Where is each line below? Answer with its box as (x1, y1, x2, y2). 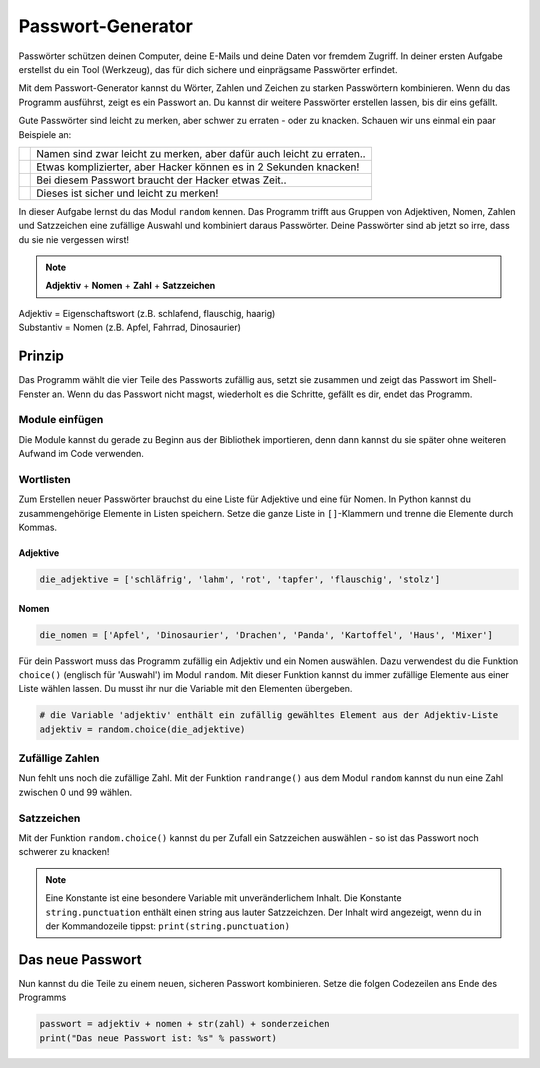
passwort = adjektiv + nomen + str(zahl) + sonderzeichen (39, 1018, 330, 1030)
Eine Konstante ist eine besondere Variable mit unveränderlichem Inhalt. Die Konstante (45, 892, 402, 904)
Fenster (18, 388, 50, 400)
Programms (18, 991, 67, 1004)
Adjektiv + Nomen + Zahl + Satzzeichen (45, 280, 216, 292)
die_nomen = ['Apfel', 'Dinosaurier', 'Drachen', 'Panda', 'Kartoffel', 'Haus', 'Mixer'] (39, 629, 494, 640)
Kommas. (18, 521, 58, 533)
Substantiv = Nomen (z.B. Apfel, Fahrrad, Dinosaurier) (18, 321, 242, 334)
